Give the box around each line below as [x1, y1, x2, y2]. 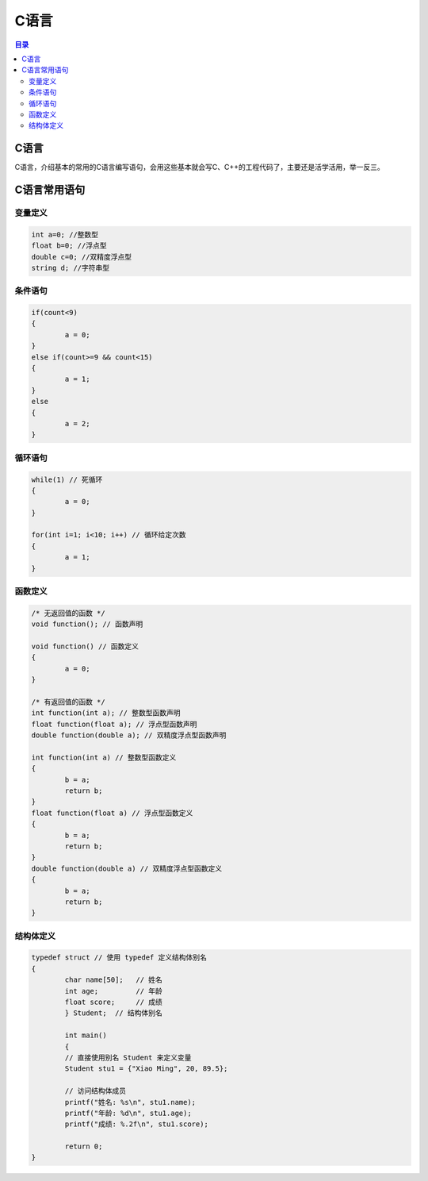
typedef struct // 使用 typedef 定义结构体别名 [31, 953, 208, 962]
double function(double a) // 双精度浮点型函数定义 [31, 864, 223, 873]
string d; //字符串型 [31, 263, 110, 272]
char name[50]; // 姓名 [64, 975, 162, 984]
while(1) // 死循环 [31, 475, 103, 484]
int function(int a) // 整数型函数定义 [31, 752, 177, 762]
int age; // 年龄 [64, 987, 162, 995]
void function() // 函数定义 [31, 641, 139, 651]
